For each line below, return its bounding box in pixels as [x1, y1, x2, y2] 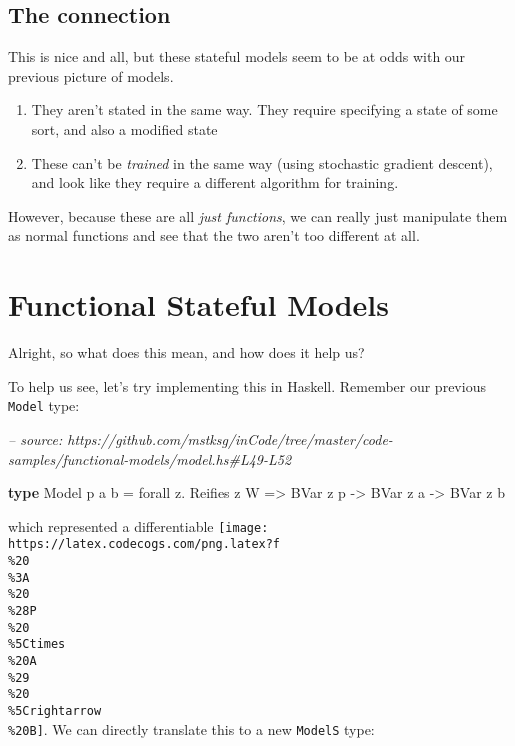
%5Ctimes [8, 637, 66, 652]
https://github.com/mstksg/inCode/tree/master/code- [67, 428, 393, 449]
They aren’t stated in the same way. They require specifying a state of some [31, 99, 498, 120]
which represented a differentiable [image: [8, 515, 269, 536]
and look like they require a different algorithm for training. [31, 172, 399, 193]
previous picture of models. [8, 65, 174, 86]
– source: [8, 428, 63, 449]
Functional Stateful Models [8, 284, 389, 325]
